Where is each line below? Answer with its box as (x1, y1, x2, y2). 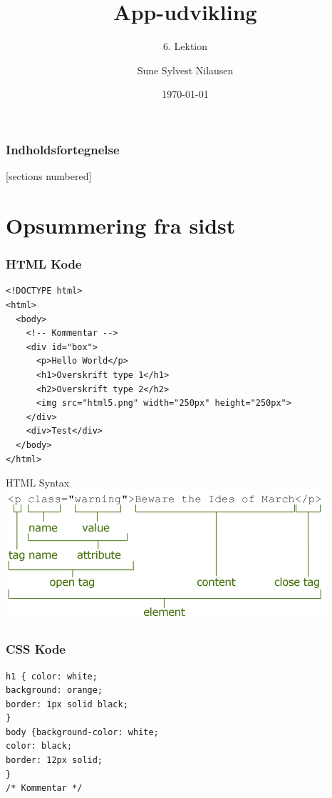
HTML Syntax (6, 475, 70, 490)
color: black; (6, 741, 73, 752)
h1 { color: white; (6, 671, 98, 682)
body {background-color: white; (6, 727, 159, 737)
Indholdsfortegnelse (6, 140, 120, 158)
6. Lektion (162, 39, 208, 54)
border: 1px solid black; (6, 699, 128, 709)
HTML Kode (6, 255, 82, 273)
